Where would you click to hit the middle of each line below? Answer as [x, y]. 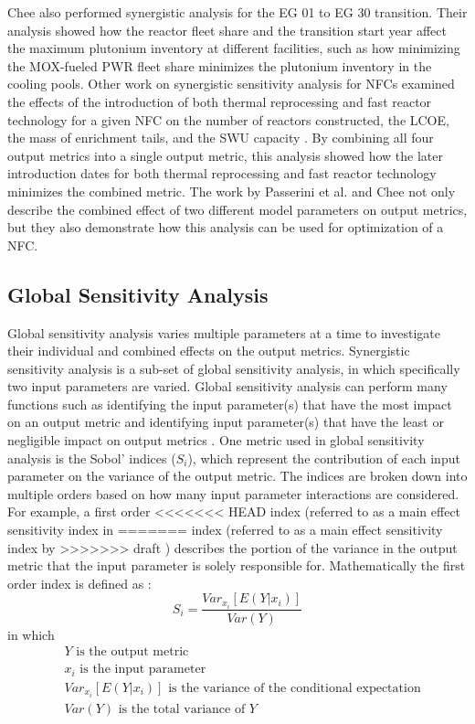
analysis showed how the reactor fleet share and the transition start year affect [227, 30]
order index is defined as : [79, 583]
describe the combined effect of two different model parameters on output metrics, [237, 209]
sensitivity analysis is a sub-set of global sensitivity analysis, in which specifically [234, 368]
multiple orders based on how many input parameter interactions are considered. [233, 493]
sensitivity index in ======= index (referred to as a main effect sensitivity [225, 530]
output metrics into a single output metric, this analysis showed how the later [225, 155]
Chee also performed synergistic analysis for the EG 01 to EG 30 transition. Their [237, 12]
